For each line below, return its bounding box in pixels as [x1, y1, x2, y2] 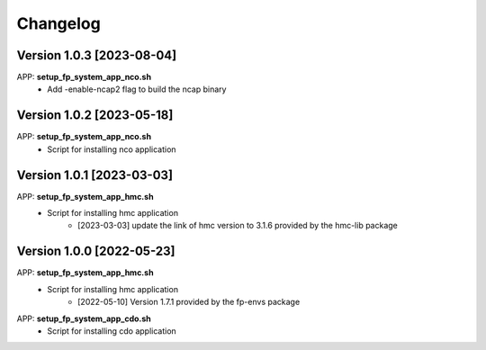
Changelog [16, 13, 101, 33]
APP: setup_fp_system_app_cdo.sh [16, 313, 152, 324]
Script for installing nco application [47, 144, 176, 155]
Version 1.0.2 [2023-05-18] [16, 108, 174, 123]
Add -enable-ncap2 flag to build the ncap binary [47, 84, 227, 94]
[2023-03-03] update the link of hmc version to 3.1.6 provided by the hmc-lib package [77, 220, 398, 231]
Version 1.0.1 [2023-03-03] [16, 167, 174, 183]
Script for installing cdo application [47, 325, 177, 337]
